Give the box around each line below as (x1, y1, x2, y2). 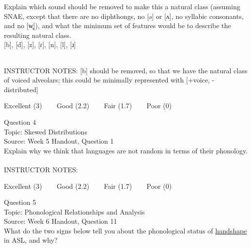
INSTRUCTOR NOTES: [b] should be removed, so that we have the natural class (4, 65, 248, 75)
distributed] (4, 84, 38, 94)
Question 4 (4, 116, 36, 127)
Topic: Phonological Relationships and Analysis (4, 206, 145, 216)
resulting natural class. (4, 30, 71, 40)
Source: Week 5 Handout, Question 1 (4, 136, 114, 146)
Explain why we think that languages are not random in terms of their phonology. (4, 145, 248, 155)
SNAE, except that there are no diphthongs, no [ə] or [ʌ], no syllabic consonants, (4, 11, 244, 21)
